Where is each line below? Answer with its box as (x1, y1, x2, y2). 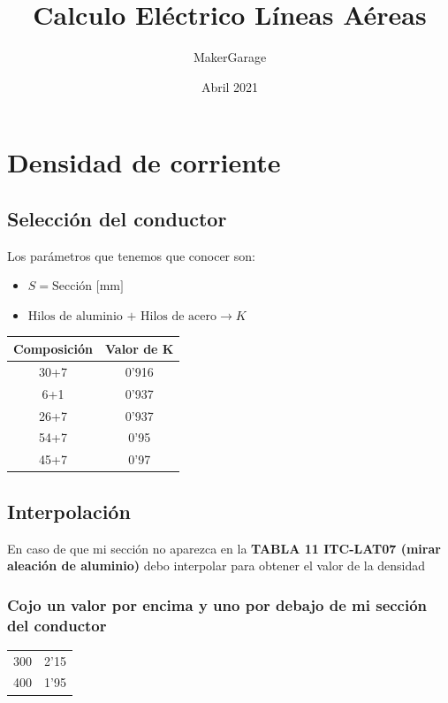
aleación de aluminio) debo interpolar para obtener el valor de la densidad (7, 556, 426, 575)
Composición (13, 339, 93, 357)
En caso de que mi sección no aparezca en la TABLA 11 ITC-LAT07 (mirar (7, 539, 441, 557)
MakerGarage (193, 48, 267, 66)
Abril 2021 (201, 77, 259, 96)
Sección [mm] (52, 280, 124, 294)
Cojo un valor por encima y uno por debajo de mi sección (7, 593, 428, 615)
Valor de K (104, 339, 174, 357)
